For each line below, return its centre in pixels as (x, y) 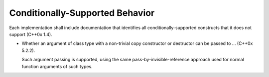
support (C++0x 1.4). (31, 34)
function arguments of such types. (57, 66)
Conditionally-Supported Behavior (82, 13)
